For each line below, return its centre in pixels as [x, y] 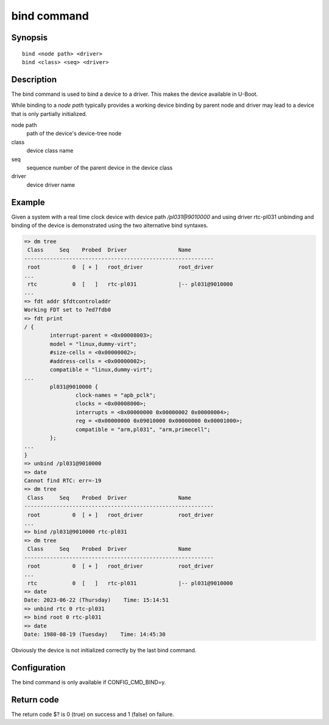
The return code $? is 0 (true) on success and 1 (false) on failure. [93, 714]
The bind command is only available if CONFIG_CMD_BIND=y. [89, 682]
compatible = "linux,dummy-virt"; [101, 370]
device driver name [51, 185]
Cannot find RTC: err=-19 [63, 480]
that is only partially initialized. [49, 114]
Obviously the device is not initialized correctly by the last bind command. [104, 650]
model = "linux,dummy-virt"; [93, 344]
